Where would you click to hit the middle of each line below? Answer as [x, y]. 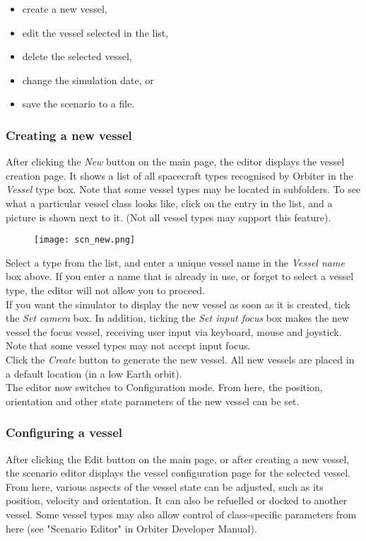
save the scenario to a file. [78, 104]
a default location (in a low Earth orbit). [94, 373]
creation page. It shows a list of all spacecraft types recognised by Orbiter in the [179, 175]
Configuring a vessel [64, 432]
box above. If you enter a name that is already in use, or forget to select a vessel [180, 276]
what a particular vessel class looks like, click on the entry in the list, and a [169, 203]
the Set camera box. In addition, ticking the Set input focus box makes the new [177, 318]
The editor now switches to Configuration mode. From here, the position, [164, 387]
